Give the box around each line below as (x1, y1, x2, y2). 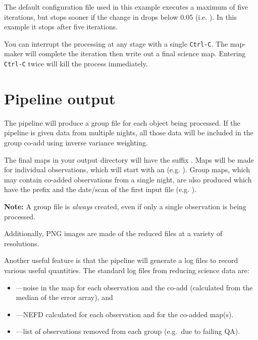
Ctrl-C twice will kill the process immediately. (4, 58, 148, 69)
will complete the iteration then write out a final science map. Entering (25, 48, 246, 59)
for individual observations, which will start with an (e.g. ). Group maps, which (4, 164, 250, 175)
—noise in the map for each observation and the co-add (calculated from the (16, 282, 253, 292)
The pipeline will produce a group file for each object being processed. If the (4, 117, 240, 128)
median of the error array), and (16, 292, 113, 303)
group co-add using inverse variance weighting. (4, 137, 148, 147)
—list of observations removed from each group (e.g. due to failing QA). (16, 326, 240, 336)
